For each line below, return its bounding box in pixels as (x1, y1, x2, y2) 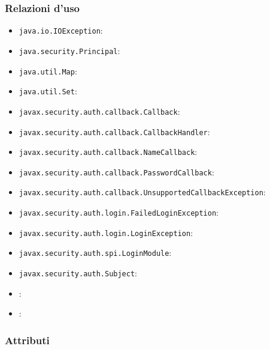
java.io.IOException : (19, 24, 103, 37)
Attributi (5, 332, 50, 347)
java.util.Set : (19, 85, 77, 97)
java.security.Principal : (19, 44, 120, 56)
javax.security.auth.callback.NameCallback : (19, 145, 198, 158)
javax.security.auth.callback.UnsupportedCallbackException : (19, 186, 266, 198)
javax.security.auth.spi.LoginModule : (19, 246, 172, 259)
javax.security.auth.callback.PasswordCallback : (19, 165, 214, 178)
